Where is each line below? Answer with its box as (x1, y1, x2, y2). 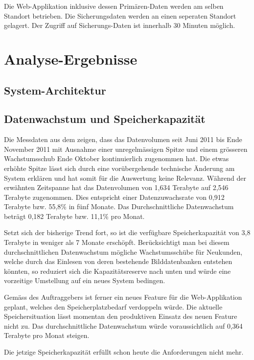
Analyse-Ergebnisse (4, 48, 138, 69)
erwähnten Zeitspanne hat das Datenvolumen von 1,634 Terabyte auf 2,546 (4, 182, 229, 192)
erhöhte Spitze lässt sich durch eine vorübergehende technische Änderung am (4, 163, 235, 173)
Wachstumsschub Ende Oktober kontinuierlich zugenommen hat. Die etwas (4, 153, 229, 164)
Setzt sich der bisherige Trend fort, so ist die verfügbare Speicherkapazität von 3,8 (4, 227, 251, 238)
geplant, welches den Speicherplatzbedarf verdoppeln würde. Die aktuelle (4, 301, 223, 312)
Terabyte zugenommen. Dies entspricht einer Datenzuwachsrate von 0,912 (4, 192, 225, 202)
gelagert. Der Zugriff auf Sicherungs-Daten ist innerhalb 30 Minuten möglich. (4, 20, 235, 30)
